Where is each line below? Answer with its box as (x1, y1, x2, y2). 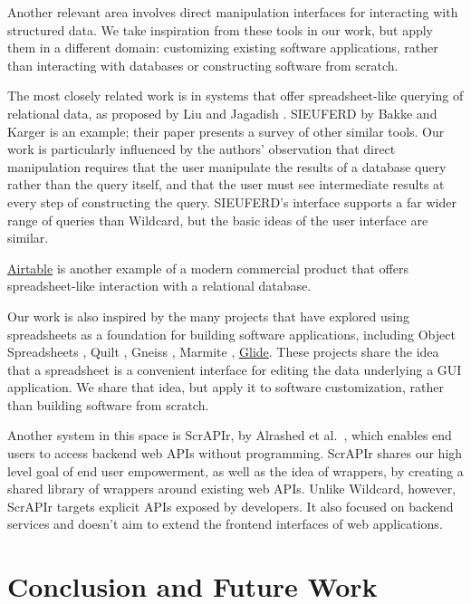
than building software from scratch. (7, 395, 209, 414)
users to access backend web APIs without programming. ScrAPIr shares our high (7, 444, 463, 463)
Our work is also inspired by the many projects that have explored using (7, 306, 409, 325)
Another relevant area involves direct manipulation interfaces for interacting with (7, 3, 458, 21)
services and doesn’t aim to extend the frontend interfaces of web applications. (7, 514, 443, 533)
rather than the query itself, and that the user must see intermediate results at (7, 175, 445, 194)
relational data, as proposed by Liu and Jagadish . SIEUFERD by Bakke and (7, 103, 437, 122)
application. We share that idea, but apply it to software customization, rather (7, 378, 444, 397)
